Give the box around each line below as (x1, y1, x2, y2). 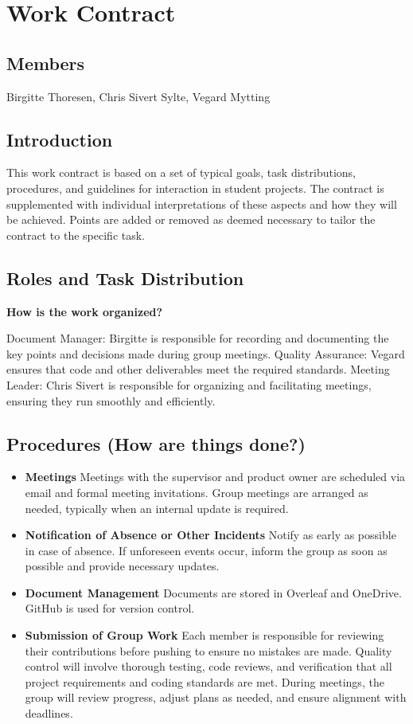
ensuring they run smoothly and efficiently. (6, 392, 216, 409)
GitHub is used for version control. (25, 600, 195, 616)
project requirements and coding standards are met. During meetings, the (25, 673, 384, 690)
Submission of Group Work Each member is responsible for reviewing (25, 627, 384, 644)
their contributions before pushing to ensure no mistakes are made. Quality (25, 642, 392, 659)
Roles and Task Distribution (6, 265, 244, 290)
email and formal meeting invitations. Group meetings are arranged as (25, 483, 368, 500)
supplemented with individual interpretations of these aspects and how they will (6, 195, 397, 212)
